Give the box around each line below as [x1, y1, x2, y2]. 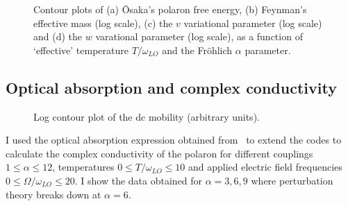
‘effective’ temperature [33, 42, 129, 57]
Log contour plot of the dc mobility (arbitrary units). [33, 109, 260, 123]
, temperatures [52, 160, 115, 174]
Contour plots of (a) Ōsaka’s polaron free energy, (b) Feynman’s [33, 2, 307, 16]
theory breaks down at [6, 187, 101, 201]
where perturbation [251, 173, 333, 187]
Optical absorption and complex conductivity [6, 76, 337, 98]
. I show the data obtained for [74, 173, 203, 187]
